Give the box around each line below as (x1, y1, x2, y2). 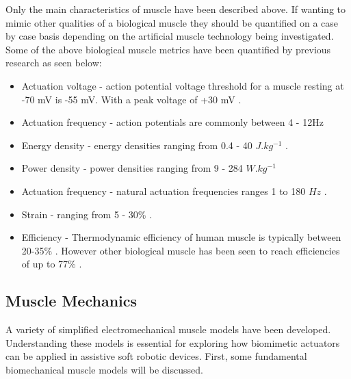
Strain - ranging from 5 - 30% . (21, 207, 153, 221)
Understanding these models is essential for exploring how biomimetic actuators (5, 335, 340, 350)
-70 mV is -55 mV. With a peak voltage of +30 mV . (21, 92, 242, 106)
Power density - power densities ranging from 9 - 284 (21, 161, 243, 175)
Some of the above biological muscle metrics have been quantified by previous (5, 42, 331, 56)
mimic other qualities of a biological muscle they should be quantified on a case (5, 15, 339, 29)
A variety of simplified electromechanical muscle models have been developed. (5, 322, 331, 337)
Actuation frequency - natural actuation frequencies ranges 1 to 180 (21, 183, 306, 198)
